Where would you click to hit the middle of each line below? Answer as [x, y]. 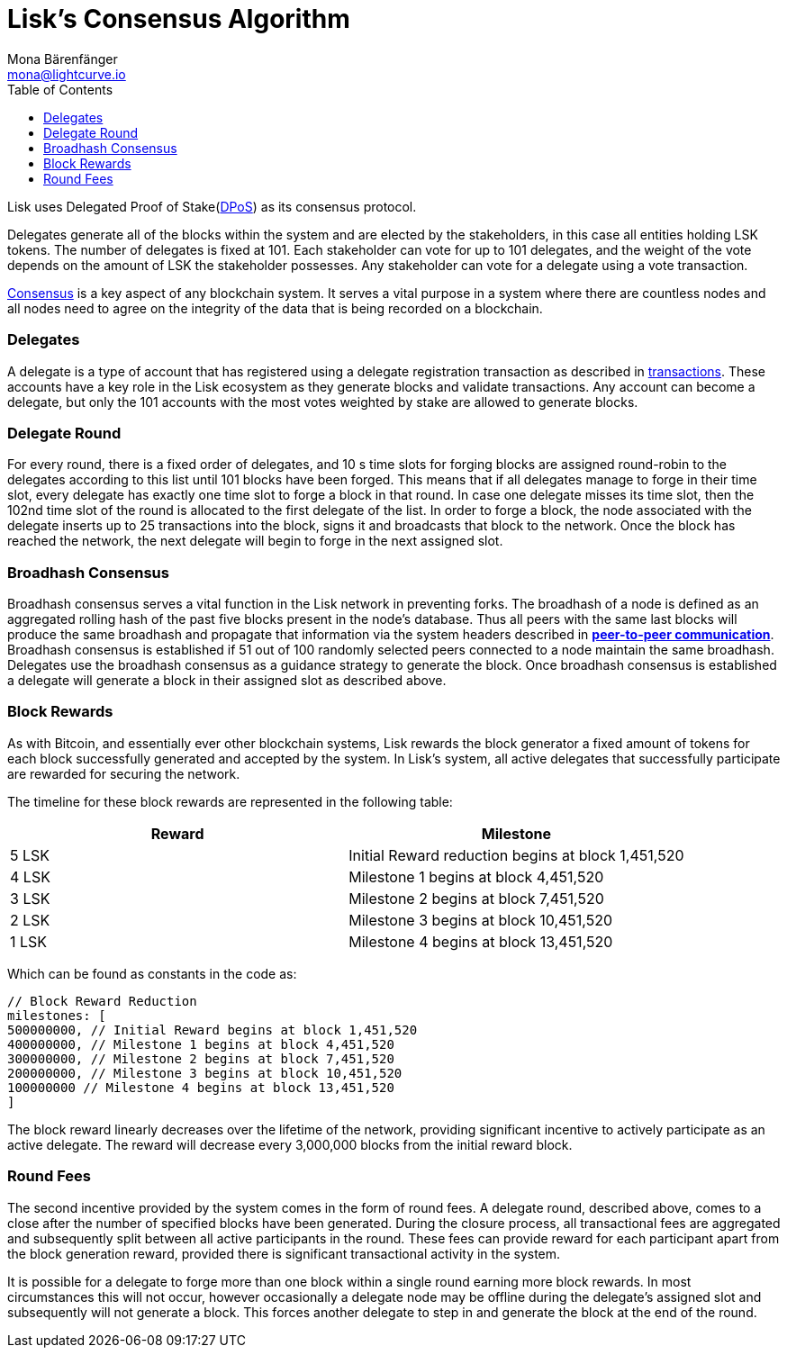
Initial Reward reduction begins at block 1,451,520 [516, 855]
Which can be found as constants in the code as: [152, 973]
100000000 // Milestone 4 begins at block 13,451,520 [201, 1087]
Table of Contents [60, 89]
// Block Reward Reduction [102, 1001]
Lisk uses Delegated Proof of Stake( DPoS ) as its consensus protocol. [212, 206]
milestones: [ [57, 1015]
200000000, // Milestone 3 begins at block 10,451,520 [205, 1073]
